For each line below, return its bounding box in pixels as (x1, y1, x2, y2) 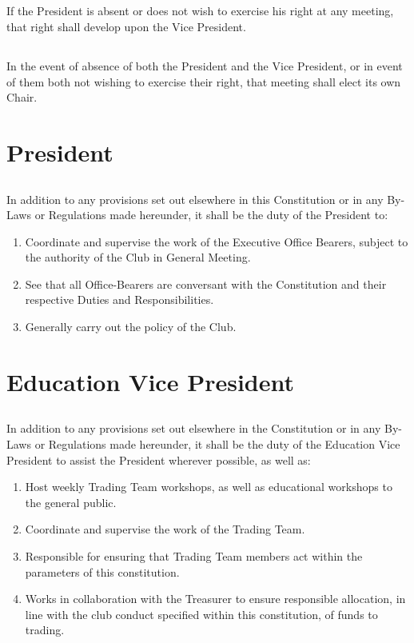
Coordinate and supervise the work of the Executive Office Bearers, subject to (25, 233, 408, 250)
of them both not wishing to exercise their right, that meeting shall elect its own (6, 73, 401, 90)
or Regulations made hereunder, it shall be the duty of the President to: (34, 206, 388, 223)
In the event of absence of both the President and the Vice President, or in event (6, 57, 403, 74)
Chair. (6, 89, 38, 106)
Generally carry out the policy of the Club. (25, 318, 237, 335)
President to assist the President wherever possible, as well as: (6, 451, 311, 468)
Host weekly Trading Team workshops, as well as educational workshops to (25, 478, 392, 495)
